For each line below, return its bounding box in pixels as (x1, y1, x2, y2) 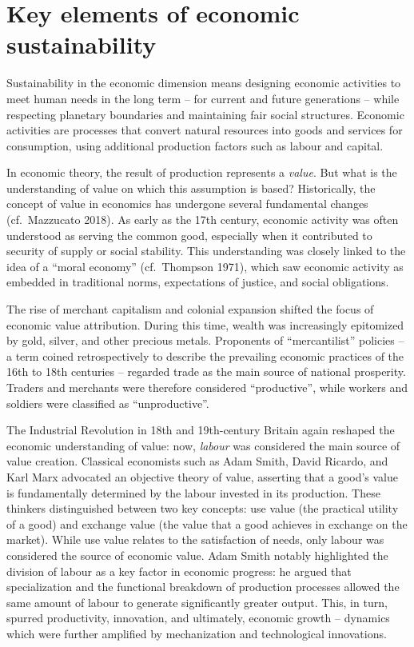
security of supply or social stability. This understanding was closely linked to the (6, 242, 406, 259)
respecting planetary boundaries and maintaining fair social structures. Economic (6, 106, 404, 122)
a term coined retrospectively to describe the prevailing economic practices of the (6, 347, 404, 364)
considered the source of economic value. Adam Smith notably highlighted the (6, 546, 388, 563)
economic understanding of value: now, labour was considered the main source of (6, 437, 400, 453)
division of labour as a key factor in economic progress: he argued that (6, 562, 352, 579)
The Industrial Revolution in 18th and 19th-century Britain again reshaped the (6, 421, 395, 438)
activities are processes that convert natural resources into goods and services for (6, 122, 403, 138)
